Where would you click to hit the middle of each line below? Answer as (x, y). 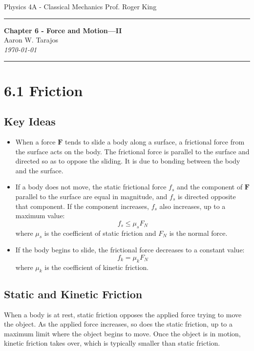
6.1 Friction (43, 90)
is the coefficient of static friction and (100, 233)
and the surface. (39, 170)
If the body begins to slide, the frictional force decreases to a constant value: (130, 250)
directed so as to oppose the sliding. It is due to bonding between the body (128, 161)
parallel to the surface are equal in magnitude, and (91, 196)
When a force (35, 141)
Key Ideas (30, 121)
